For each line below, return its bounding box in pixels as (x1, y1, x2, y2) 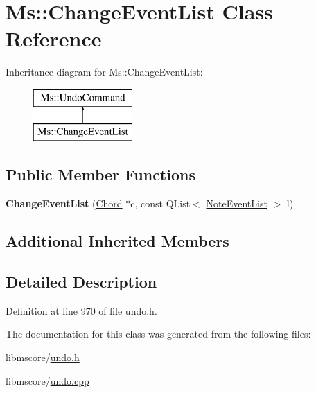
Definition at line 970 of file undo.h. (6, 303, 157, 317)
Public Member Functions (6, 164, 195, 185)
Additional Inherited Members (6, 230, 229, 252)
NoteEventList (206, 196, 267, 211)
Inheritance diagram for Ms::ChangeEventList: (6, 64, 203, 79)
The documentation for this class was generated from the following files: (6, 326, 311, 341)
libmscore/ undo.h (6, 350, 80, 365)
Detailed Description (6, 271, 157, 292)
